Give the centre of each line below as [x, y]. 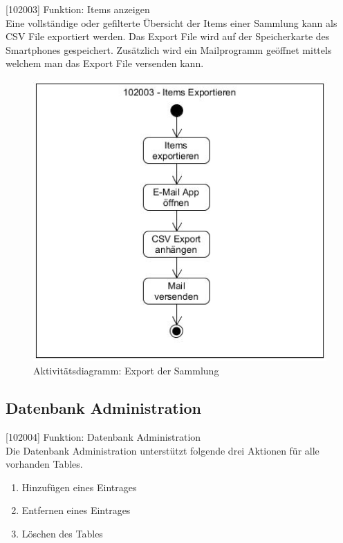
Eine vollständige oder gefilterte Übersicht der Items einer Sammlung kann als [171, 22]
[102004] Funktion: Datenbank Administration [103, 436]
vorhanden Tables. [44, 464]
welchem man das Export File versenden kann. [105, 63]
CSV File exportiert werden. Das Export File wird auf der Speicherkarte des [168, 36]
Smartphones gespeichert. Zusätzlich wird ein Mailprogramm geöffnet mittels [169, 49]
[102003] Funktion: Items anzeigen [78, 9]
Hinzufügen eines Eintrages [79, 487]
